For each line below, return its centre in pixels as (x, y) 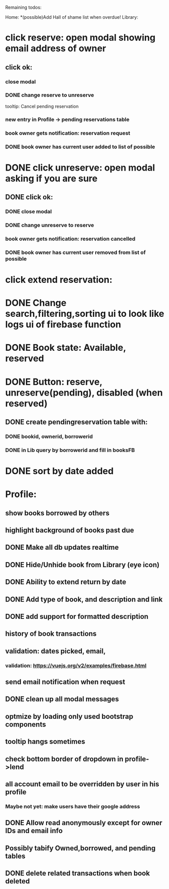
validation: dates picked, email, (56, 651)
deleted (18, 881)
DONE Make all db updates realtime (62, 548)
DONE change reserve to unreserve (50, 95)
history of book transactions (51, 634)
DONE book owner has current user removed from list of (75, 252)
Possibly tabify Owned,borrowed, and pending (80, 848)
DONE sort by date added (59, 471)
